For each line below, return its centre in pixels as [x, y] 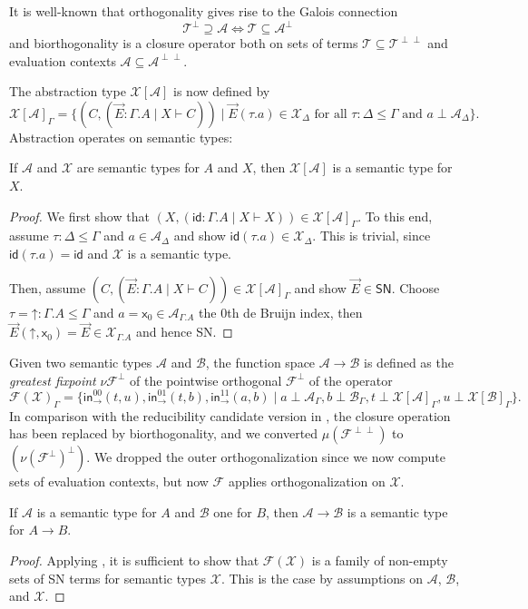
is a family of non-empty [380, 560]
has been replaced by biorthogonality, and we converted [164, 433]
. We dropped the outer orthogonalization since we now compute [266, 457]
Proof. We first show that [79, 216]
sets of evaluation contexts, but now [109, 481]
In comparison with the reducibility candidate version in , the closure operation [230, 415]
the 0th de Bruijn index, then [281, 312]
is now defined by [222, 91]
